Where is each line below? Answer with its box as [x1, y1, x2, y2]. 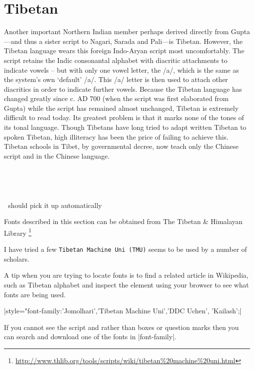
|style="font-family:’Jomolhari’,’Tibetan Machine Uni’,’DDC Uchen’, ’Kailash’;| [4, 306, 242, 316]
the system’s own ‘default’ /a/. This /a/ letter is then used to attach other [4, 74, 228, 84]
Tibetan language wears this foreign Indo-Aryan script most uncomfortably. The [4, 45, 245, 56]
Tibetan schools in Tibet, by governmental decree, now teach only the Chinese [4, 141, 239, 151]
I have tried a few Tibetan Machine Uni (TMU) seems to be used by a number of [4, 244, 247, 254]
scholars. [4, 253, 29, 264]
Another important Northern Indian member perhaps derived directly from [4, 26, 229, 37]
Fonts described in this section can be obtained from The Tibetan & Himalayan [4, 216, 243, 226]
